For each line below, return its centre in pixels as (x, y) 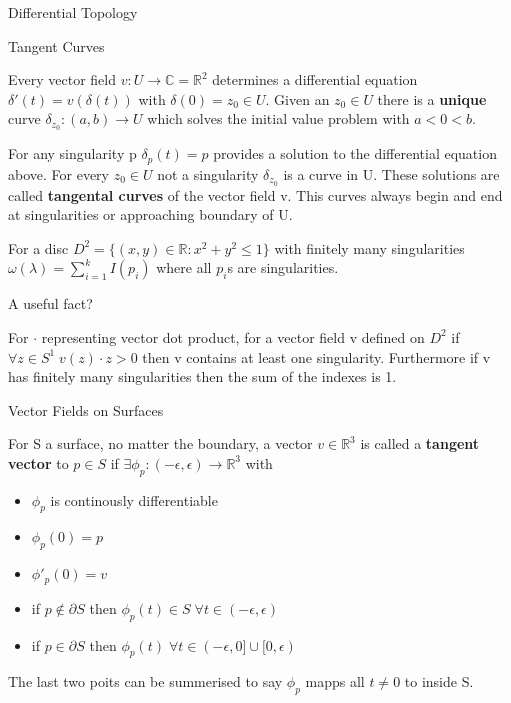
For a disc (38, 247)
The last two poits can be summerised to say (145, 681)
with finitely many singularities (369, 247)
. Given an (297, 98)
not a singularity (208, 173)
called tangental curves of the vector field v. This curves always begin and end (255, 194)
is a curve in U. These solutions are (391, 173)
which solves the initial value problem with (278, 118)
